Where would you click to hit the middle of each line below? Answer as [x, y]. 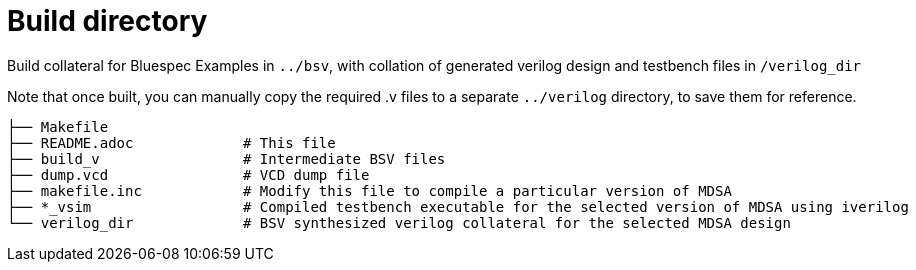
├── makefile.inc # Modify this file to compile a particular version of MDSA [369, 190]
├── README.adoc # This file [171, 142]
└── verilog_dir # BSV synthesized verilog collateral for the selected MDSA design [399, 222]
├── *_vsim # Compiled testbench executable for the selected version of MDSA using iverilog [458, 206]
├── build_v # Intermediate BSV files [226, 158]
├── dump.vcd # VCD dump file [188, 174]
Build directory [107, 21]
